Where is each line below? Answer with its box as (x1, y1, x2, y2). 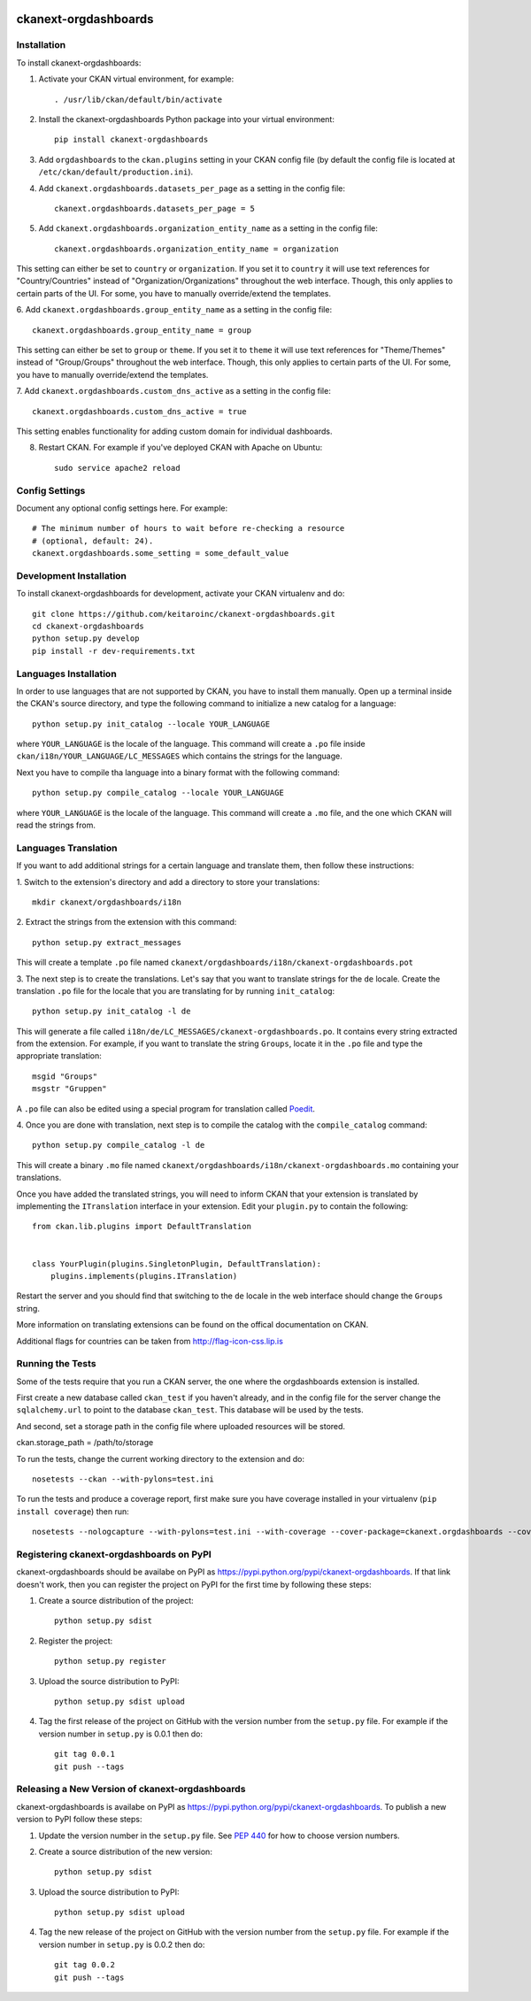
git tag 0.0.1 (54, 1749, 115, 1759)
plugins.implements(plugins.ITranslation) (50, 1271, 238, 1281)
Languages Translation (16, 842, 118, 854)
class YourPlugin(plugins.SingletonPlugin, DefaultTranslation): (32, 1258, 322, 1269)
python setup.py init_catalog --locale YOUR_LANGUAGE (32, 719, 270, 729)
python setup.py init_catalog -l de (32, 1006, 191, 1017)
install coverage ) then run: (16, 1505, 129, 1517)
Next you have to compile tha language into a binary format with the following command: (16, 766, 341, 778)
